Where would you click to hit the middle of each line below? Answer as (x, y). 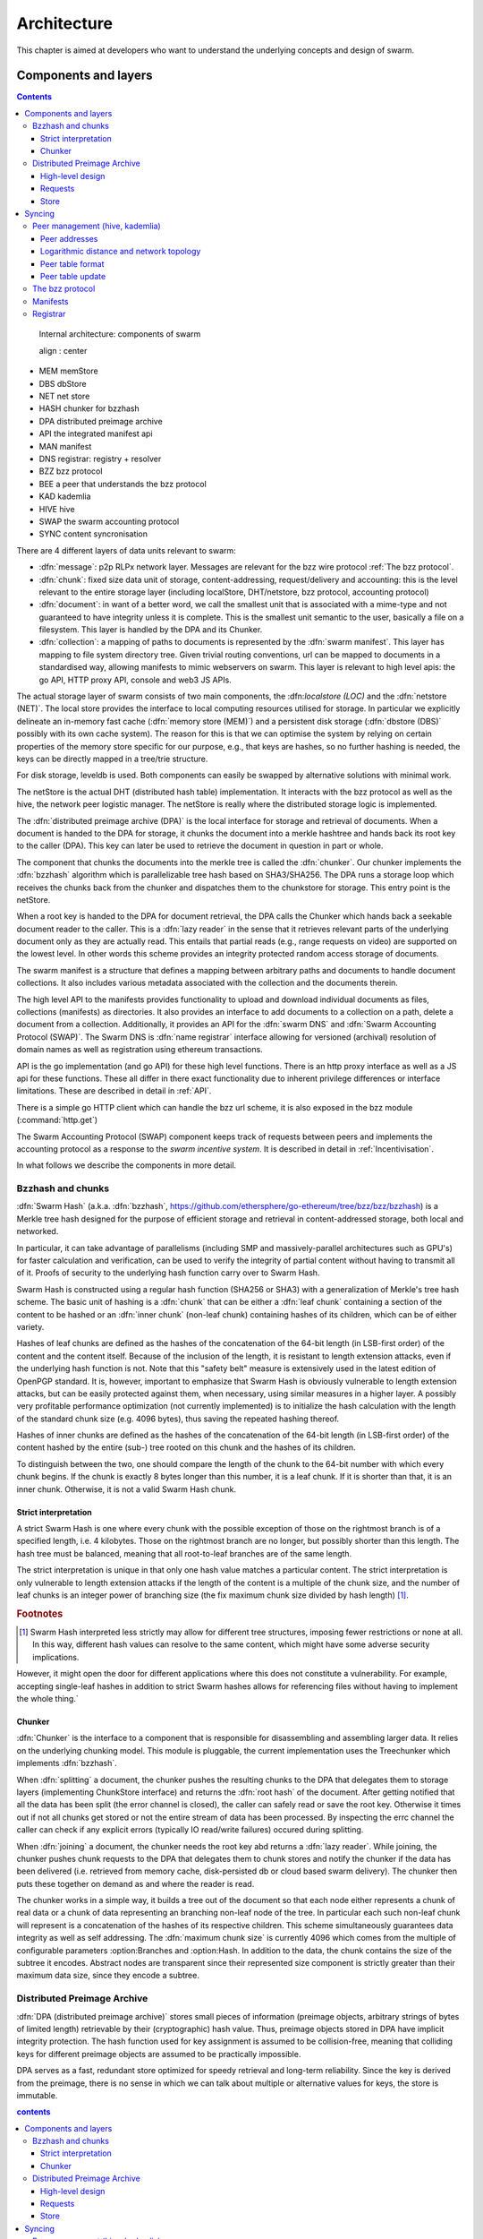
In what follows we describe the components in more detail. (127, 1165)
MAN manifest (65, 446)
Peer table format (72, 263)
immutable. (37, 2095)
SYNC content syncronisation (93, 534)
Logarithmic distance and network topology (121, 252)
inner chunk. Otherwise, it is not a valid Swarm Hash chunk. (127, 1489)
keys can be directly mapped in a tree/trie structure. (112, 759)
